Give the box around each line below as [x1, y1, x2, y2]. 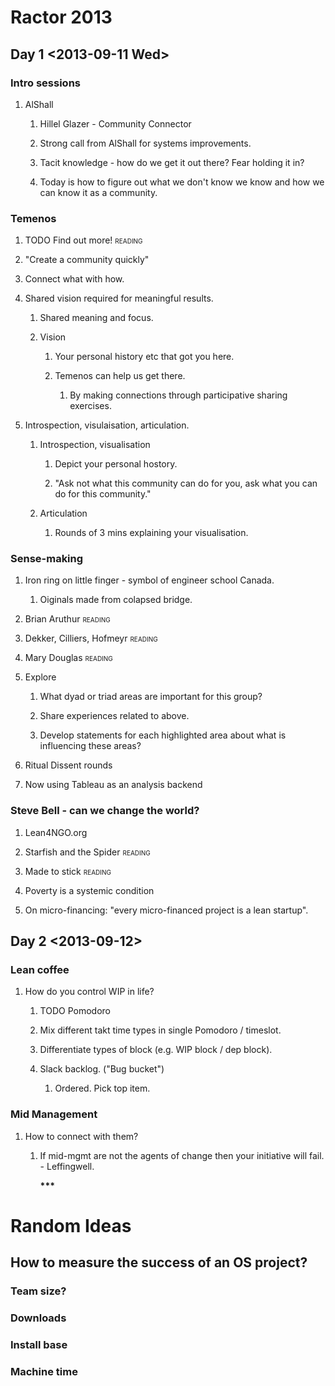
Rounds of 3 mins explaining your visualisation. [54, 527, 249, 539]
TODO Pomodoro [39, 1005, 111, 1017]
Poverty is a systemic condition [24, 884, 155, 896]
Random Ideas [10, 1214, 132, 1237]
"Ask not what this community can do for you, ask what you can [54, 477, 318, 490]
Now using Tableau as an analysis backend [24, 779, 203, 791]
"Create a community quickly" [24, 254, 150, 266]
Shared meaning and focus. [39, 312, 154, 324]
